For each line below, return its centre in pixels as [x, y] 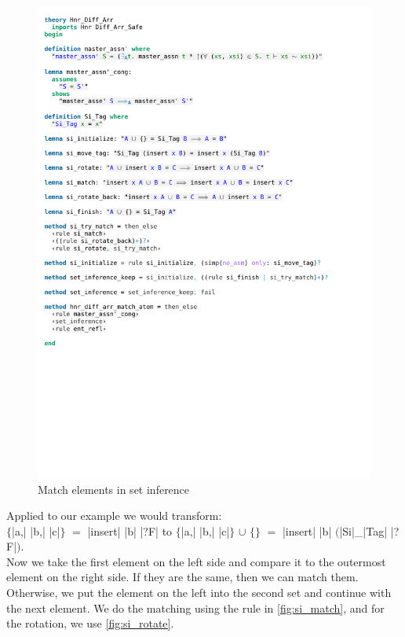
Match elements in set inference [114, 489]
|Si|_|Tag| [363, 530]
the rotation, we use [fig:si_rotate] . [90, 623]
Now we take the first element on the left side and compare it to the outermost [196, 561]
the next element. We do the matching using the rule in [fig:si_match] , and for [195, 608]
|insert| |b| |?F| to [130, 530]
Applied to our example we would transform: [114, 515]
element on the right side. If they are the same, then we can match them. [182, 577]
